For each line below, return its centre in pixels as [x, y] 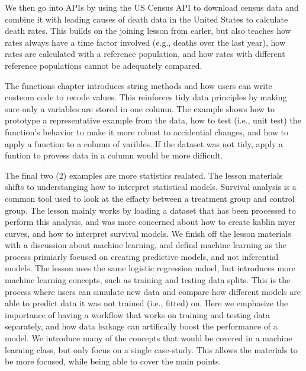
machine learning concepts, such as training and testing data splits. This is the [148, 280]
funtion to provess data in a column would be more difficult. [114, 155]
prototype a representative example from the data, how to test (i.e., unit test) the [153, 120]
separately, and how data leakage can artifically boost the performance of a [141, 326]
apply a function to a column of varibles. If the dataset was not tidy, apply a [144, 143]
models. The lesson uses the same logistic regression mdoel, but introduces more [150, 268]
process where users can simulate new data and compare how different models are [153, 291]
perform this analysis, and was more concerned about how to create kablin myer [150, 222]
